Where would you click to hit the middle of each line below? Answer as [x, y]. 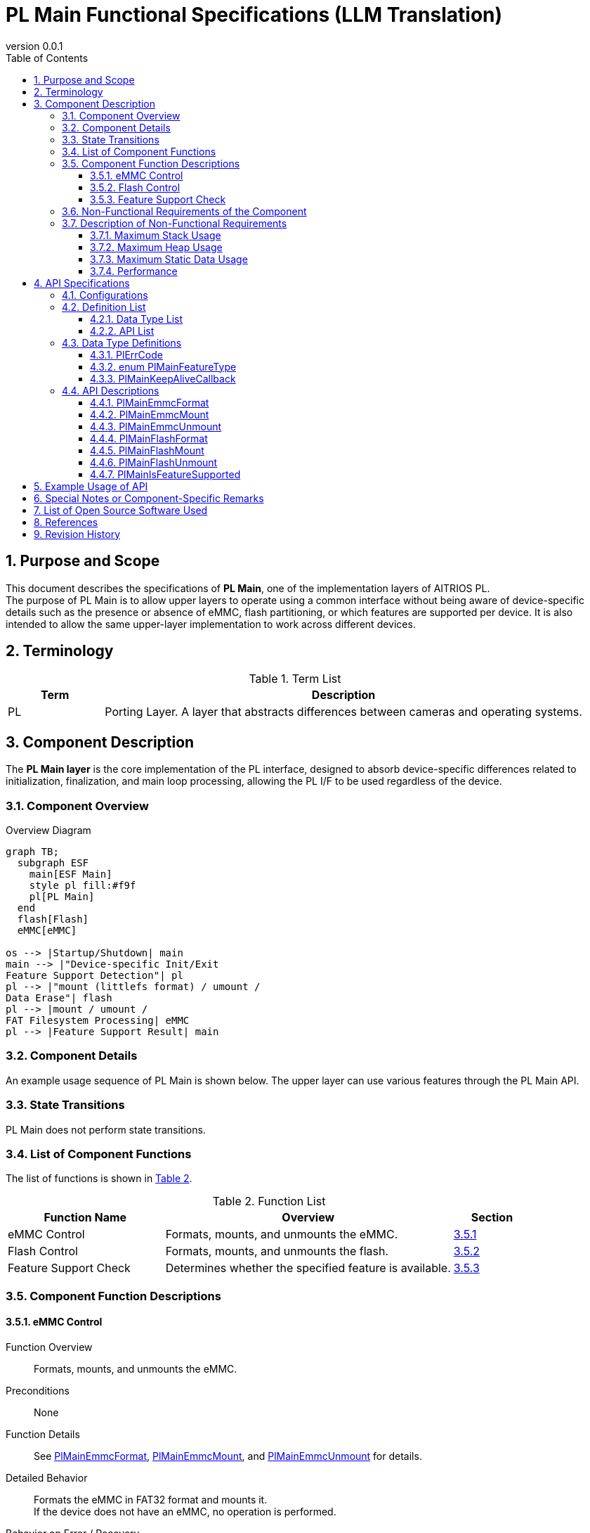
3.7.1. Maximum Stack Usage [156, 235]
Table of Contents [47, 58]
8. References [66, 522]
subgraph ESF [53, 863]
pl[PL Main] [62, 897]
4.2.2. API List [122, 331]
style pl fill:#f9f [83, 886]
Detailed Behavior [47, 1477]
